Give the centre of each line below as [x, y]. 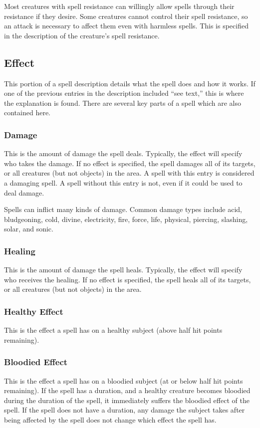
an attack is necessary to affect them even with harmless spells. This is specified [126, 26]
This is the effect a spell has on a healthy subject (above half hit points [113, 330]
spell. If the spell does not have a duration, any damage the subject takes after [125, 410]
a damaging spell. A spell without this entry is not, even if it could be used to [123, 182]
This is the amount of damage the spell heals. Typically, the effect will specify [123, 270]
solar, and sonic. [29, 229]
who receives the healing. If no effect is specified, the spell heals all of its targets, [128, 279]
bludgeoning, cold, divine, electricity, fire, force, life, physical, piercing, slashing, [126, 219]
